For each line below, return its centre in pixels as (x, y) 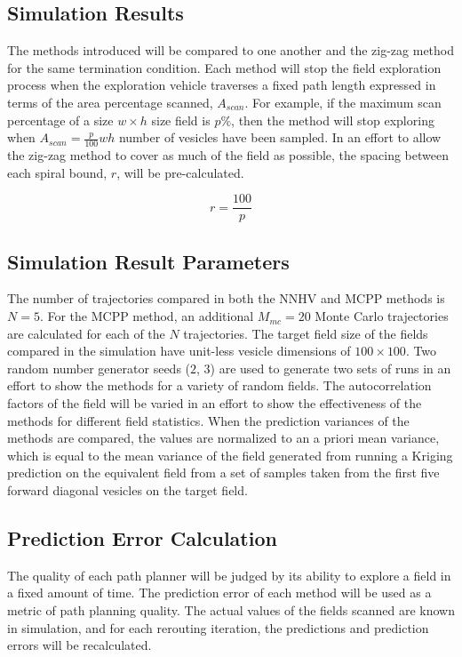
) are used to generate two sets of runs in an (331, 368)
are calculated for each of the (86, 333)
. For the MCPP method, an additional (147, 316)
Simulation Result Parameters (148, 261)
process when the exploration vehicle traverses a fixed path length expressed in (222, 85)
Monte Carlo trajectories (382, 316)
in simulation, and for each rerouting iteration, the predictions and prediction (218, 627)
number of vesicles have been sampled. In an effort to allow (280, 137)
